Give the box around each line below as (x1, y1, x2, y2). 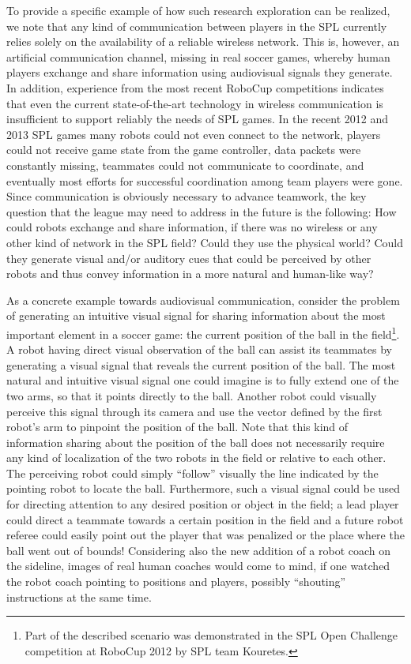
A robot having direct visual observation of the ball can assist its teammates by (6, 341, 392, 358)
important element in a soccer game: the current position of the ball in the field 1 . (6, 323, 400, 342)
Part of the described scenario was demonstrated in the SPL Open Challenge (25, 627, 398, 643)
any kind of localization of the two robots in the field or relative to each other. (6, 449, 386, 466)
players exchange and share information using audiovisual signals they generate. (6, 64, 393, 81)
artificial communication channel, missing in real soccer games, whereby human (6, 48, 390, 65)
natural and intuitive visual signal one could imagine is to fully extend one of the (6, 372, 399, 388)
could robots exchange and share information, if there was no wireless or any (6, 219, 378, 235)
